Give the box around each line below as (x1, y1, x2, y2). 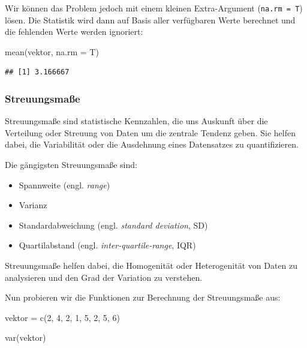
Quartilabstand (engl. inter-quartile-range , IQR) (19, 239, 196, 251)
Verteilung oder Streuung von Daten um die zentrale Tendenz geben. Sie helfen (5, 126, 296, 139)
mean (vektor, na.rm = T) (5, 45, 99, 58)
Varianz (19, 199, 47, 211)
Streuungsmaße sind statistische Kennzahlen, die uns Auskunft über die (5, 115, 268, 127)
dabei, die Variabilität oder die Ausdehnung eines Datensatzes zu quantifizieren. (5, 138, 299, 151)
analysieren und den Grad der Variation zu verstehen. (5, 271, 203, 283)
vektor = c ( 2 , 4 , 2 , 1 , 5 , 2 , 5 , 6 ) (5, 311, 120, 323)
